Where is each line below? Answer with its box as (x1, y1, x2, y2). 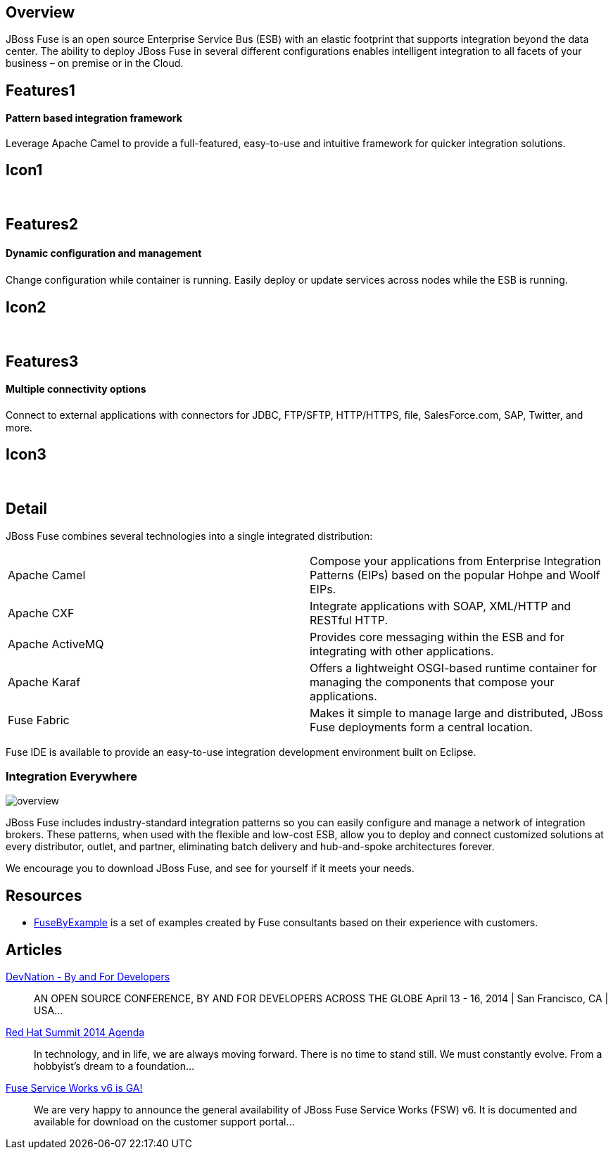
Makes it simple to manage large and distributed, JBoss (310, 705, 603, 720)
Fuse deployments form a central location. (310, 719, 533, 734)
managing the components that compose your (310, 674, 555, 689)
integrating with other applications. (310, 643, 494, 658)
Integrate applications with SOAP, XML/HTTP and (310, 598, 571, 613)
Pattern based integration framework (6, 112, 182, 125)
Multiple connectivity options (6, 383, 146, 396)
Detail (6, 500, 48, 518)
